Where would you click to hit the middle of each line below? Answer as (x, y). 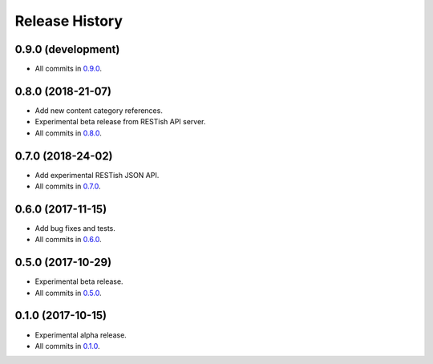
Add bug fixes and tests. (75, 228)
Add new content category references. (99, 110)
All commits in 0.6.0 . (68, 240)
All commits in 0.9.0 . (69, 69)
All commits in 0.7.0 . (68, 186)
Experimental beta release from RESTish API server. (120, 122)
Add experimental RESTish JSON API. (97, 175)
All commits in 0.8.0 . (68, 133)
